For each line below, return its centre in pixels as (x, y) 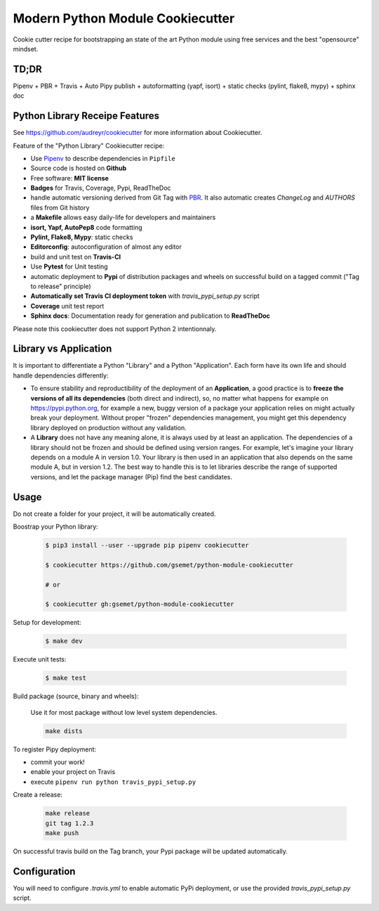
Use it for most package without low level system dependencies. (124, 712)
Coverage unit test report (67, 306)
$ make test (66, 678)
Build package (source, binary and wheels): (76, 697)
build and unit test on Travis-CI (76, 257)
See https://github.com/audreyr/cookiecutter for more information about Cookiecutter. (138, 133)
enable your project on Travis (73, 772)
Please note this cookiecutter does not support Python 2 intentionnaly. (115, 329)
